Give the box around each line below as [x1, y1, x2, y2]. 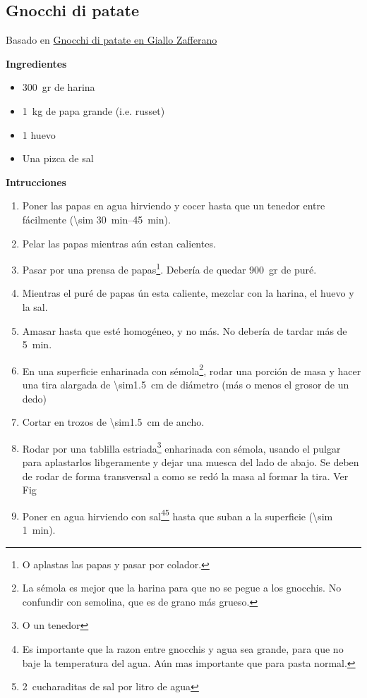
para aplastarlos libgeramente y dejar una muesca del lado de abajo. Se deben [22, 455, 359, 470]
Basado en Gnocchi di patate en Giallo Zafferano [6, 32, 217, 47]
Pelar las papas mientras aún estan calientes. [22, 235, 216, 250]
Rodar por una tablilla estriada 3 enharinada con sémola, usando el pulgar [22, 439, 341, 455]
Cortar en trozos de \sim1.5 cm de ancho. [22, 415, 205, 429]
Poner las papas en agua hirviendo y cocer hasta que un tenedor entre [22, 198, 325, 213]
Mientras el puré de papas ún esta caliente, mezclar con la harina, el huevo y [22, 286, 354, 300]
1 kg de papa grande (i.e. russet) [22, 103, 165, 118]
